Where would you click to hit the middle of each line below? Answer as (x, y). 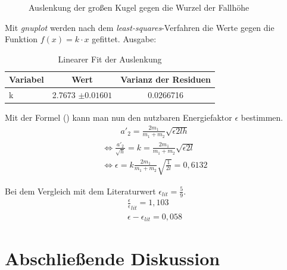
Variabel (26, 79)
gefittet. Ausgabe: (124, 39)
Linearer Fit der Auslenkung (110, 59)
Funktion (21, 39)
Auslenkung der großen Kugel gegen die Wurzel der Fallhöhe (139, 7)
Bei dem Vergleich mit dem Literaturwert (80, 191)
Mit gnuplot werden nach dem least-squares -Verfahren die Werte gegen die (140, 27)
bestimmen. (262, 117)
